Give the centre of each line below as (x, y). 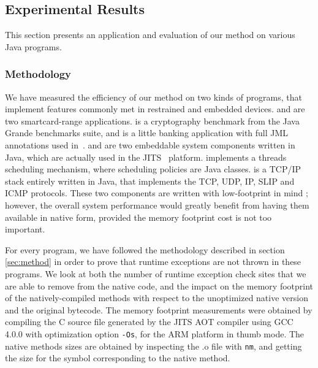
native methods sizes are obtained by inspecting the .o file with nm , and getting (153, 346)
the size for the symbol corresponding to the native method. (118, 358)
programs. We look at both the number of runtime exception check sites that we (156, 273)
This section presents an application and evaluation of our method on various (150, 35)
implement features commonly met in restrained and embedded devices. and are (155, 109)
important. (25, 229)
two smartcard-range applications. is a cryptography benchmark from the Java (152, 121)
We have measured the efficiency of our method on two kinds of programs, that (153, 97)
